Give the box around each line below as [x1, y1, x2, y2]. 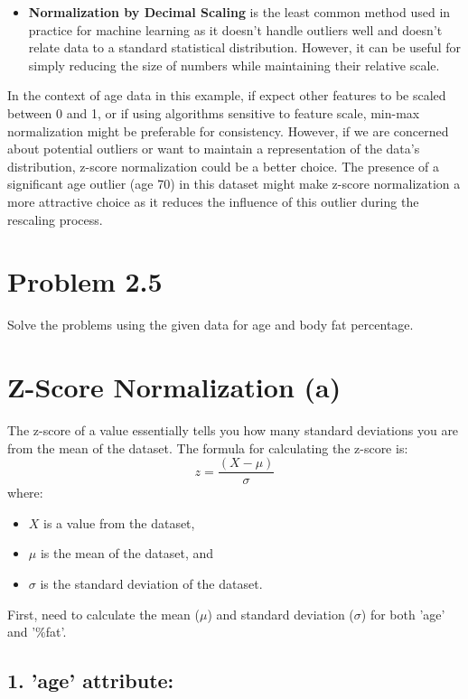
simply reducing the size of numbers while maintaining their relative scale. [28, 55, 440, 74]
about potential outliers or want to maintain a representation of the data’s [7, 139, 420, 158]
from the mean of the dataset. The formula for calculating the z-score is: [7, 438, 408, 457]
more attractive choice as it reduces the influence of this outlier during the [7, 191, 419, 210]
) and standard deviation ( [207, 604, 354, 623]
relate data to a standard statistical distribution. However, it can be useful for [28, 38, 461, 57]
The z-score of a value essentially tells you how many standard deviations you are [7, 420, 459, 439]
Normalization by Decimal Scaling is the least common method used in [28, 3, 451, 21]
